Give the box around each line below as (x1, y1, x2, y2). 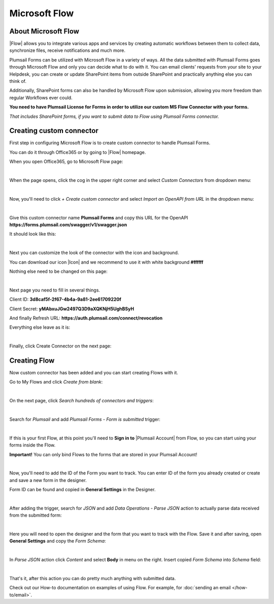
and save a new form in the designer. (9, 477, 87, 483)
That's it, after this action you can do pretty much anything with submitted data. (9, 575, 176, 581)
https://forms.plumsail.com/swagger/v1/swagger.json (9, 221, 127, 228)
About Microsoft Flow (9, 27, 80, 36)
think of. (9, 78, 26, 84)
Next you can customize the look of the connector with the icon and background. (9, 249, 179, 256)
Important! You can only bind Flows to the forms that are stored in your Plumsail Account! (9, 451, 197, 457)
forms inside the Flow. (9, 442, 56, 448)
